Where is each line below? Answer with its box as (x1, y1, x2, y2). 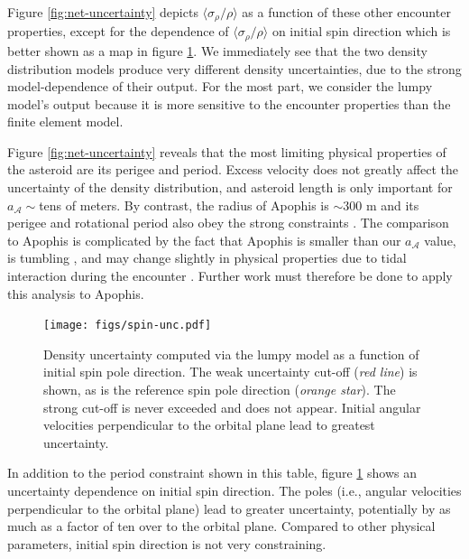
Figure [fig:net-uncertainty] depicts (7, 3, 198, 21)
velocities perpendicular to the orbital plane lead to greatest (43, 415, 375, 434)
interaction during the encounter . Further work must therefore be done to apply (7, 266, 453, 285)
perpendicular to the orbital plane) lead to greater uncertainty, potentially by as (7, 498, 451, 517)
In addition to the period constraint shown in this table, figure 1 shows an (7, 463, 417, 482)
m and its (365, 195, 419, 214)
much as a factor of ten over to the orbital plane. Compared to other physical (7, 517, 436, 536)
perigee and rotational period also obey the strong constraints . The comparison (7, 213, 449, 232)
